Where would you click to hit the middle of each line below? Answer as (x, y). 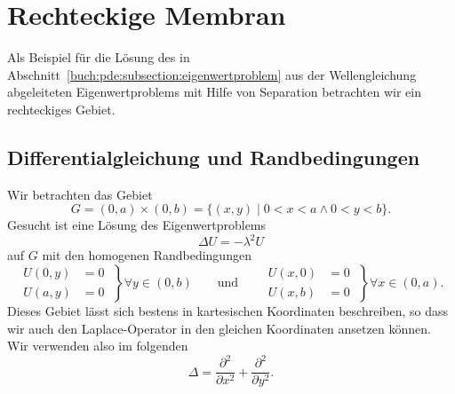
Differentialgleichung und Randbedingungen (214, 157)
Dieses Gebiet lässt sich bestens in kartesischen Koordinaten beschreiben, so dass (228, 310)
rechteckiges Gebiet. (61, 109)
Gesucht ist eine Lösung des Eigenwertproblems (137, 225)
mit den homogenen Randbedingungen (147, 255)
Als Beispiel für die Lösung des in (99, 57)
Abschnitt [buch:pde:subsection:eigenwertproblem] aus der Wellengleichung (212, 74)
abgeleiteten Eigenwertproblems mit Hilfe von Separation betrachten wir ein (214, 92)
